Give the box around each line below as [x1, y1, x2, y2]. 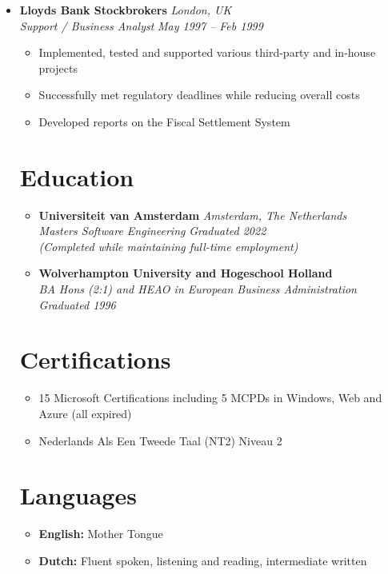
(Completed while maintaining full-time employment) [38, 237, 298, 254]
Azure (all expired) [38, 405, 132, 421]
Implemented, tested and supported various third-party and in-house [38, 44, 376, 61]
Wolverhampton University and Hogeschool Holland [38, 265, 333, 281]
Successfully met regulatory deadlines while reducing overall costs [38, 86, 360, 103]
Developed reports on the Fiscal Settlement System [38, 113, 290, 130]
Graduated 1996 [38, 296, 116, 313]
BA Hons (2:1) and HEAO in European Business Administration [38, 281, 357, 297]
